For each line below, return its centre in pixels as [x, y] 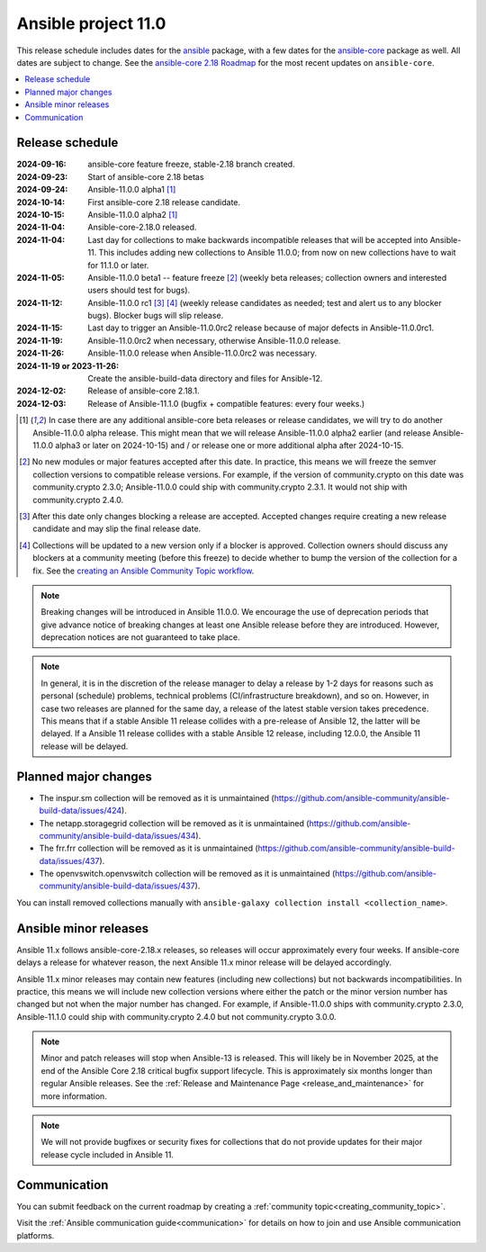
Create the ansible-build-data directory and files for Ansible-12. [205, 379]
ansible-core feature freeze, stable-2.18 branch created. [192, 164]
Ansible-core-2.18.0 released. [142, 227]
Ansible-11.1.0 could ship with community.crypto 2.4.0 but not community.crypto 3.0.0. [176, 1016]
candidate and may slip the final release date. [117, 529]
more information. [74, 1096]
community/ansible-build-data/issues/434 [117, 835]
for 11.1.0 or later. [118, 265]
